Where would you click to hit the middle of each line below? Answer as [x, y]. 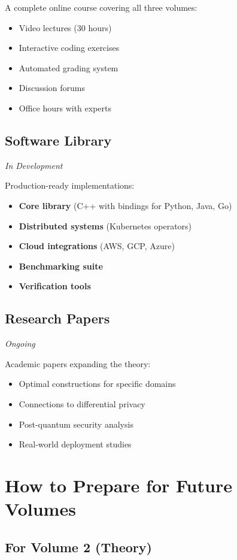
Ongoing [20, 343]
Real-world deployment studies [75, 444]
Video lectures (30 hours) [65, 27]
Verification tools [55, 286]
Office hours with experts [65, 108]
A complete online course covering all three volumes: [101, 7]
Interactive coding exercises [69, 48]
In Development [34, 165]
